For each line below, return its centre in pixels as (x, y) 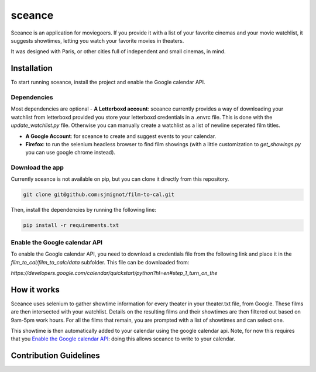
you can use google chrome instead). (71, 153)
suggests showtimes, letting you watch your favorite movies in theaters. (97, 40)
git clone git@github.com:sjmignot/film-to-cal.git (99, 195)
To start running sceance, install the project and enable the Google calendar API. (108, 82)
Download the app (37, 168)
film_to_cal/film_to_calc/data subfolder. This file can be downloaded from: (100, 262)
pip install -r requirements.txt (71, 225)
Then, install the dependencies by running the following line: (83, 210)
